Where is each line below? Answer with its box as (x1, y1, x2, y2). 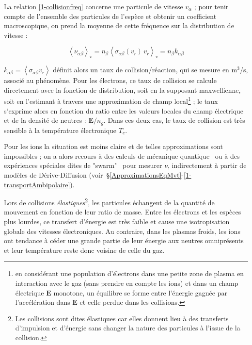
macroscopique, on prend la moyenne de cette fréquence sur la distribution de (4, 20, 234, 31)
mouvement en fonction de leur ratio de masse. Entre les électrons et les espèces (4, 207, 241, 217)
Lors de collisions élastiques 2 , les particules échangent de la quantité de (4, 196, 215, 207)
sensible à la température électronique (4, 125, 117, 135)
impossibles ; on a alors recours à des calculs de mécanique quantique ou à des (4, 150, 240, 161)
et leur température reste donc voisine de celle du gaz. (4, 245, 165, 255)
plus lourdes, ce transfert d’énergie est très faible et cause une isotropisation (4, 216, 230, 227)
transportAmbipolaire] (4, 179, 70, 189)
